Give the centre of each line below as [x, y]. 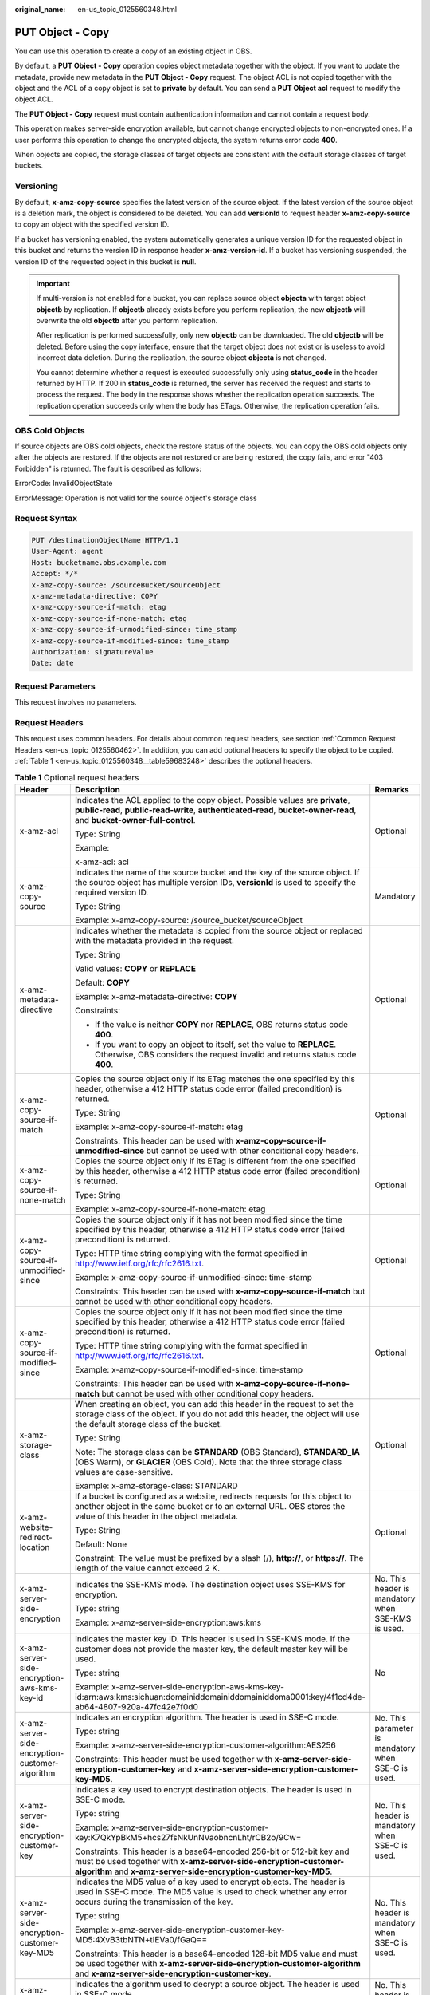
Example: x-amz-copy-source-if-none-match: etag [170, 1209]
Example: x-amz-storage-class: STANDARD [156, 1486]
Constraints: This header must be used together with [174, 1759]
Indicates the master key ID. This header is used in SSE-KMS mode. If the [212, 1638]
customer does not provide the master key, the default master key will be [211, 1649]
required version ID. [111, 892]
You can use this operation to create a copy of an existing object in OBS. [133, 51]
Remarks [392, 789]
